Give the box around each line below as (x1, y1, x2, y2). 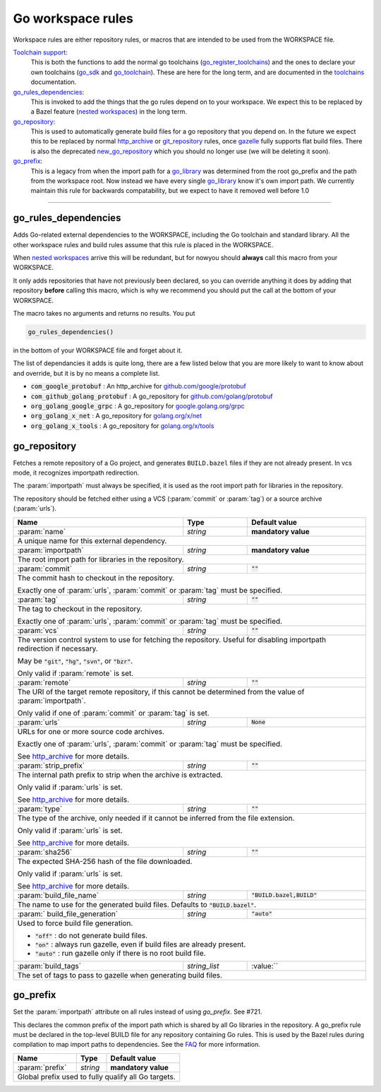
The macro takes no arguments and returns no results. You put (13, 309, 195, 318)
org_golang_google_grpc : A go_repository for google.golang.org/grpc (30, 401, 245, 410)
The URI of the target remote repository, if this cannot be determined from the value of (17, 687, 305, 696)
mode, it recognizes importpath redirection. (13, 468, 140, 477)
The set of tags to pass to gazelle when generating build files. (17, 970, 222, 980)
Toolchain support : (13, 48, 68, 57)
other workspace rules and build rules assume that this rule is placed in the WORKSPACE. (13, 240, 274, 249)
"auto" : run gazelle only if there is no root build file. (35, 948, 206, 958)
